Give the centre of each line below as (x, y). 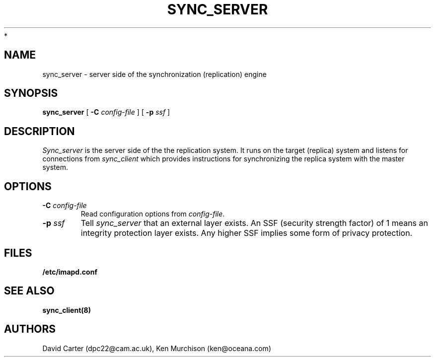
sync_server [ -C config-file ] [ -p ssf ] (106, 112)
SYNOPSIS (31, 93)
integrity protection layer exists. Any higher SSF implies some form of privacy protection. (247, 233)
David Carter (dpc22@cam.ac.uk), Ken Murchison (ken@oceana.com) (157, 348)
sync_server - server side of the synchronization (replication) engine (154, 74)
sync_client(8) (67, 310)
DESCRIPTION (39, 131)
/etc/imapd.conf (70, 272)
